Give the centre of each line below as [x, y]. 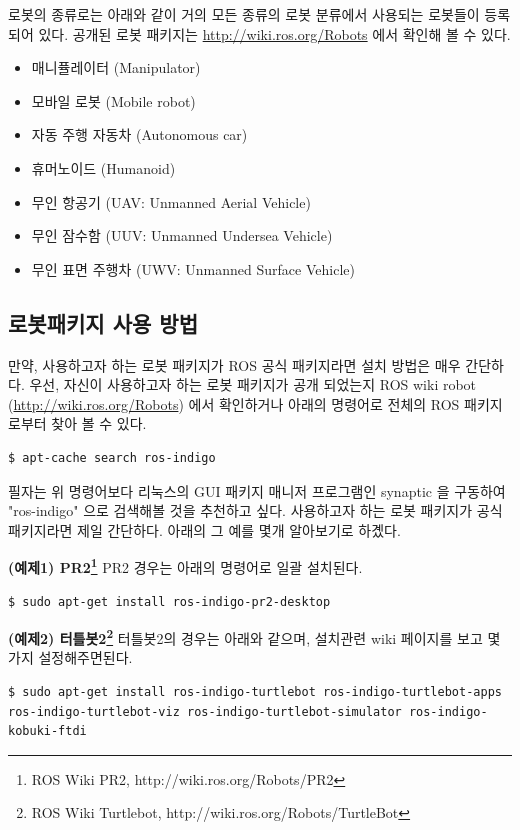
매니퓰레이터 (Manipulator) [116, 67]
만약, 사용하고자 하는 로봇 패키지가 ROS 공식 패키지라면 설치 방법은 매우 [234, 364]
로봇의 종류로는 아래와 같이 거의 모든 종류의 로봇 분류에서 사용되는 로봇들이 [244, 14]
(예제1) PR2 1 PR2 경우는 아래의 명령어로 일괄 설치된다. [185, 565]
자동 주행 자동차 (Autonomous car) [139, 134]
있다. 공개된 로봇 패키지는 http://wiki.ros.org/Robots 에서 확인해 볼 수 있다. [274, 33]
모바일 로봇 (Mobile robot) [113, 100]
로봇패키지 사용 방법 [103, 322]
